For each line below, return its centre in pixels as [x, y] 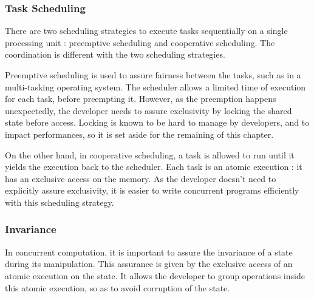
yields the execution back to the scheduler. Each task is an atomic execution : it [154, 167]
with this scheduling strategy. [60, 202]
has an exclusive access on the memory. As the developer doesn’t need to [141, 178]
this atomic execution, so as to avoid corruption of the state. [118, 287]
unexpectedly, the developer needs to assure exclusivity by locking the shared [148, 110]
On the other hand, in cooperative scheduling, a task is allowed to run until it [150, 154]
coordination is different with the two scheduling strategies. [115, 54]
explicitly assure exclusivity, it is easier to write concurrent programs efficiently [152, 190]
